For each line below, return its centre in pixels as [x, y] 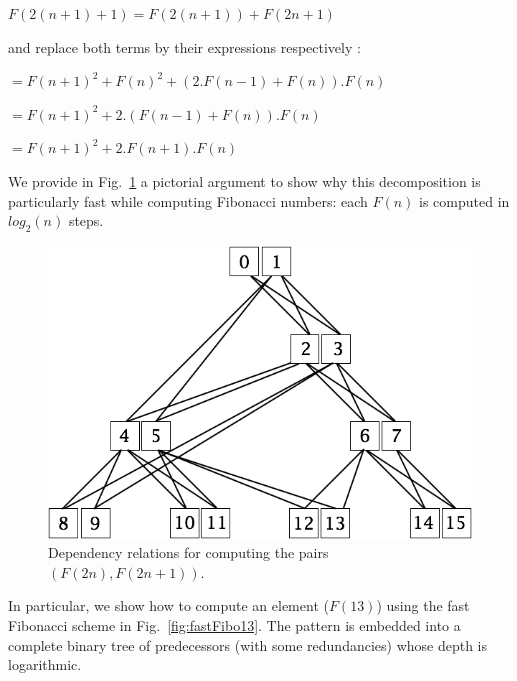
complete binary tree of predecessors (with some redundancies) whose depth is [248, 644]
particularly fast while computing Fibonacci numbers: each [188, 200]
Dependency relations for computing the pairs [188, 552]
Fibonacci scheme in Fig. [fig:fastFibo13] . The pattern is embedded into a [234, 625]
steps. [86, 220]
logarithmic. [45, 664]
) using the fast [423, 605]
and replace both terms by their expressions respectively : [184, 46]
